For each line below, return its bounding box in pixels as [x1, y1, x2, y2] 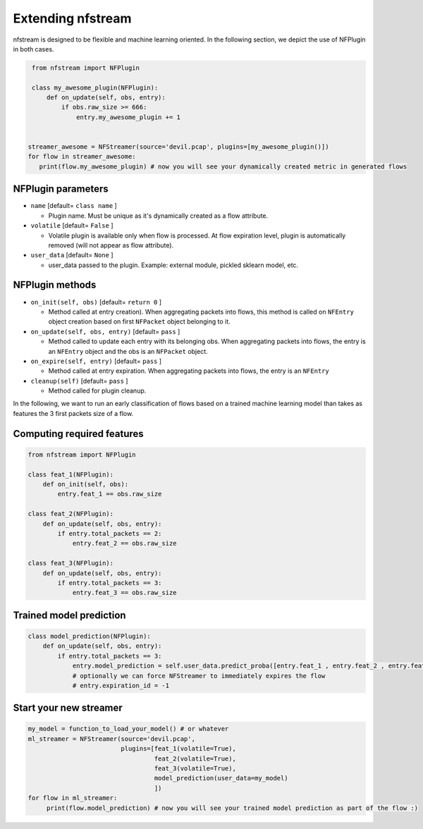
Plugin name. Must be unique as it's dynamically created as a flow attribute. [48, 211, 269, 220]
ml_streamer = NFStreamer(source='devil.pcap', [27, 735, 195, 743]
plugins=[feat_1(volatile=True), [121, 744, 236, 753]
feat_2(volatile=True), [154, 754, 236, 763]
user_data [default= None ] [30, 251, 114, 259]
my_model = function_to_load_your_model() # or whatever [27, 725, 229, 733]
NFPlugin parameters [13, 183, 109, 195]
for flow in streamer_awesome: [27, 152, 137, 161]
